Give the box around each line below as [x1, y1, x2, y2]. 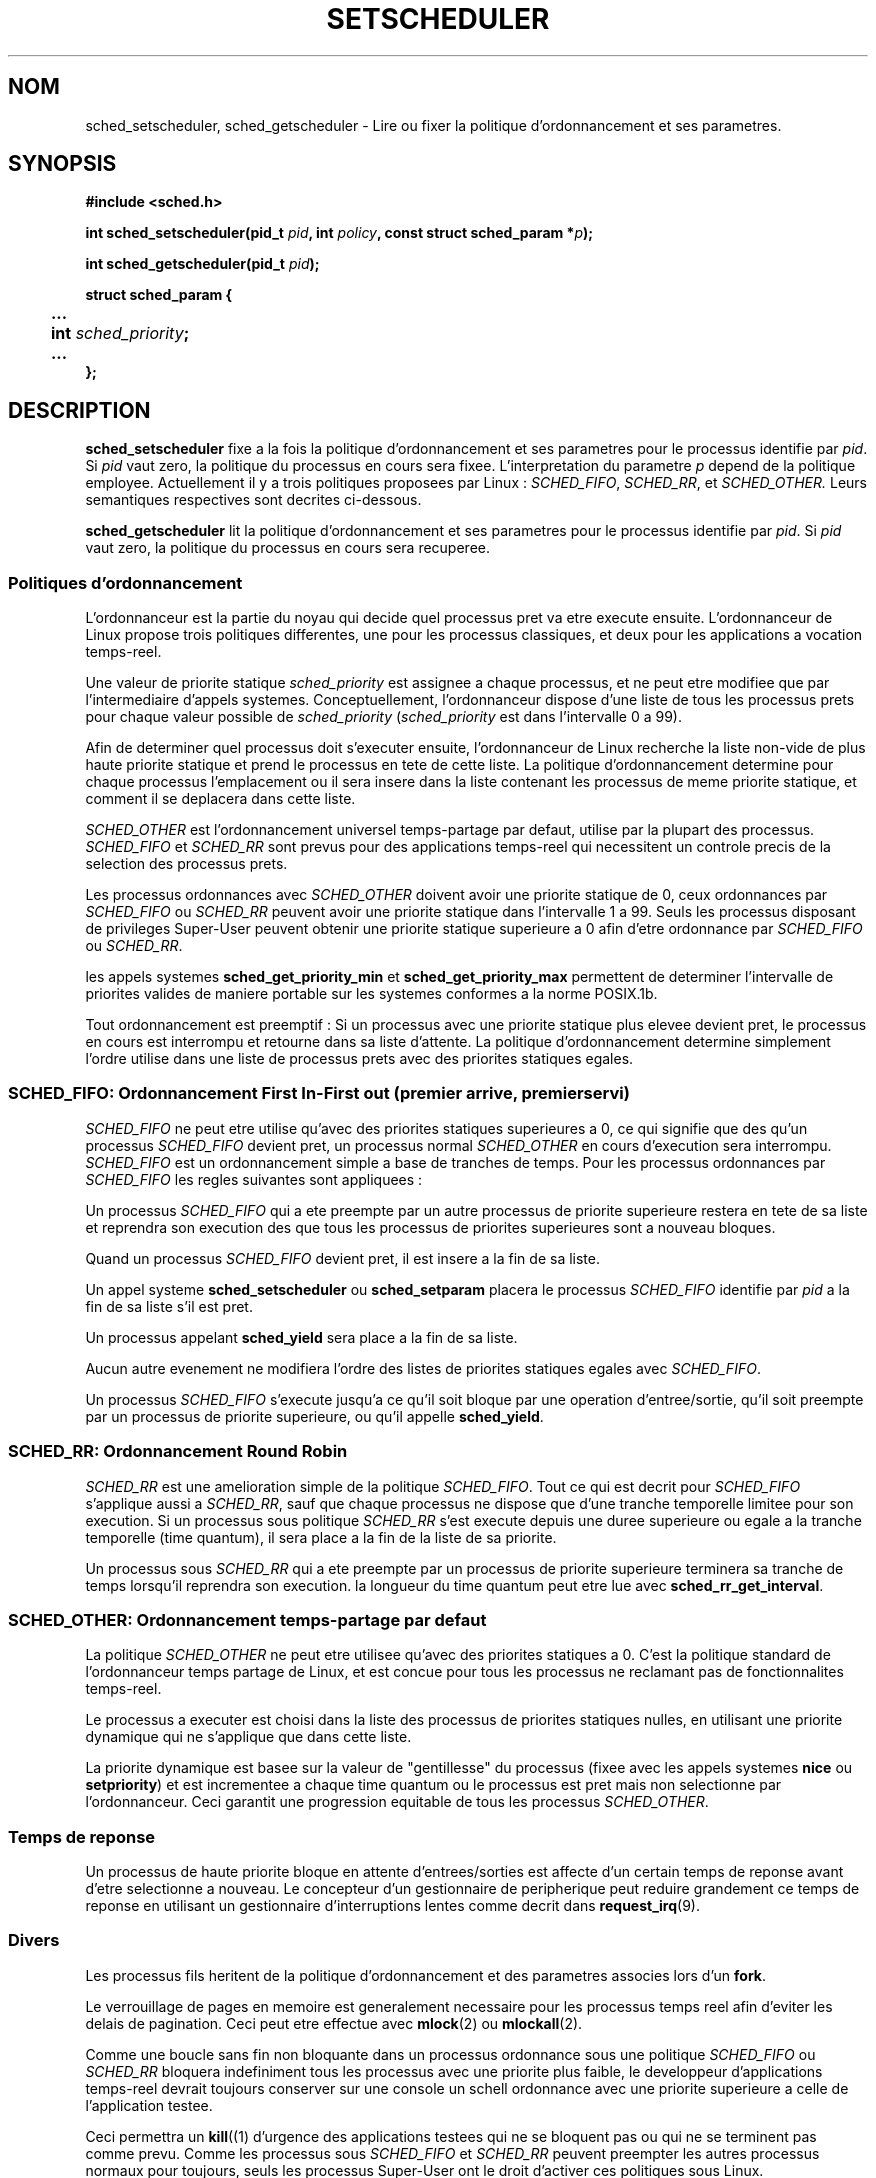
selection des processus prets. [85, 855, 288, 873]
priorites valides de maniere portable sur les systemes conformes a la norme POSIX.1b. [85, 985, 658, 1003]
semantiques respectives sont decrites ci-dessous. [85, 491, 422, 509]
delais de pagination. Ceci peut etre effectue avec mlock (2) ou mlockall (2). [85, 2014, 583, 2032]
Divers [8, 1930, 60, 1951]
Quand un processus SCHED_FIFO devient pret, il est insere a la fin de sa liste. [85, 1249, 600, 1267]
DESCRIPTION [8, 397, 151, 423]
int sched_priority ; [51, 323, 190, 344]
